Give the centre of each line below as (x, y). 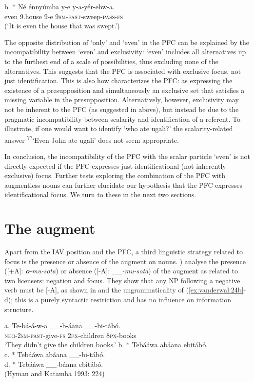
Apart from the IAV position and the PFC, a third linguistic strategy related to (124, 252)
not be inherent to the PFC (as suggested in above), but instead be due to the (122, 109)
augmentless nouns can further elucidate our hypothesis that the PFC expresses (124, 185)
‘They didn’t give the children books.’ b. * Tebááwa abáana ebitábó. (106, 345)
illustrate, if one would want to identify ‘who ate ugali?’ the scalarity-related (119, 128)
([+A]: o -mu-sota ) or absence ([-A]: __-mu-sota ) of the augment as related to (121, 271)
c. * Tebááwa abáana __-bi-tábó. (55, 354)
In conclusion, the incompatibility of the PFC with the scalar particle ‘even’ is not (127, 156)
